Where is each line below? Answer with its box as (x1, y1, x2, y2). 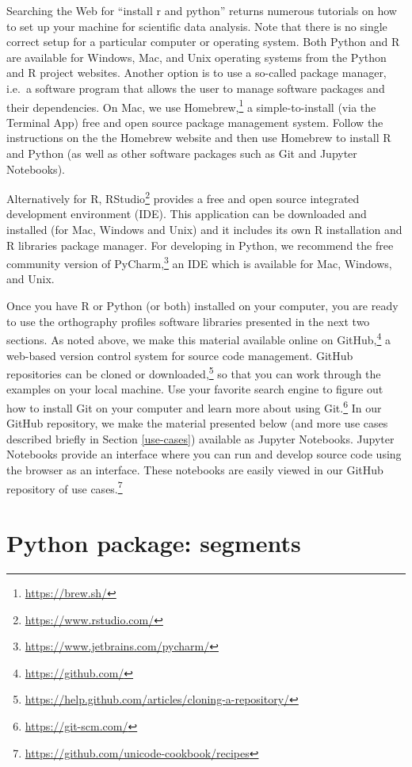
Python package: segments (6, 527, 301, 558)
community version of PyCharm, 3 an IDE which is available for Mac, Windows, (6, 253, 392, 271)
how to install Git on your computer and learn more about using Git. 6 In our (6, 397, 382, 416)
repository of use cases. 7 (6, 477, 123, 497)
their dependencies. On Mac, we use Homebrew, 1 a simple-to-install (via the (6, 96, 376, 115)
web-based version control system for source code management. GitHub (6, 347, 353, 363)
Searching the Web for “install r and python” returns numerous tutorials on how (6, 2, 397, 18)
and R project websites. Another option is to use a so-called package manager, (6, 64, 387, 81)
